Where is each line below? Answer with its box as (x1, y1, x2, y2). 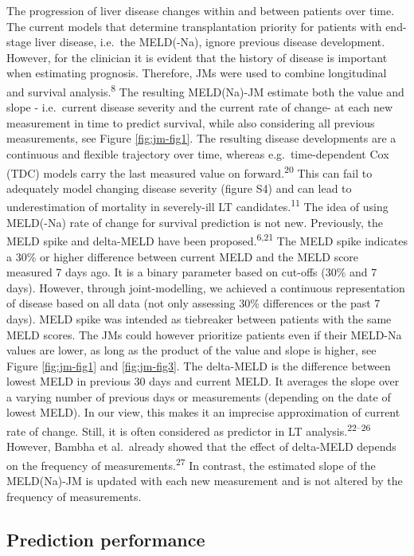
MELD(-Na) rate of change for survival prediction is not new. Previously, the (6, 213, 383, 230)
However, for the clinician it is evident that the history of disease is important (6, 49, 388, 65)
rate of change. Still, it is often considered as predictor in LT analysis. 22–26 (6, 421, 371, 439)
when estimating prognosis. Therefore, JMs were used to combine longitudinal (6, 65, 387, 81)
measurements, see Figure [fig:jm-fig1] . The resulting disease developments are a (6, 130, 396, 147)
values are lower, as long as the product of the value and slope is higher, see (6, 342, 377, 358)
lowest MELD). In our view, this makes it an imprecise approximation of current (6, 404, 400, 421)
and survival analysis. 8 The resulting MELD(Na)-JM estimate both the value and (6, 80, 404, 100)
